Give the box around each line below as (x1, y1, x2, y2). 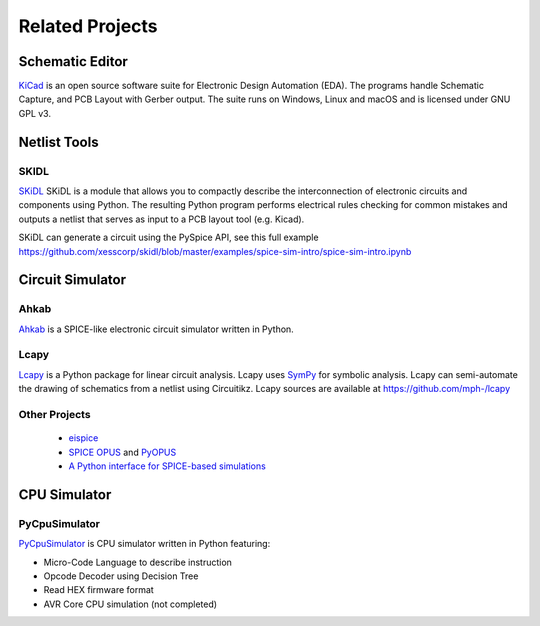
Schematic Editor (18, 53, 129, 70)
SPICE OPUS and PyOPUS (68, 446, 177, 458)
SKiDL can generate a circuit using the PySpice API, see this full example (18, 231, 319, 244)
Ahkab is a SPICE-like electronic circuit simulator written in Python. (18, 323, 294, 335)
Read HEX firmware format (43, 584, 154, 596)
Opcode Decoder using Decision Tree (43, 570, 199, 582)
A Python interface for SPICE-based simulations (68, 460, 267, 472)
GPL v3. (18, 107, 52, 119)
